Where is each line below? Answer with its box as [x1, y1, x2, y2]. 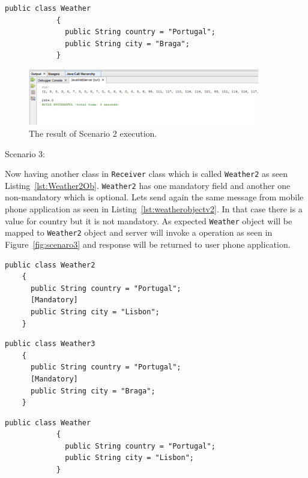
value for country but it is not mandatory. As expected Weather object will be [5, 214, 292, 227]
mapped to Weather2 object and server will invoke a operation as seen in [5, 226, 273, 239]
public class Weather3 [5, 339, 95, 348]
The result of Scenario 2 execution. [29, 127, 157, 139]
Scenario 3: [5, 147, 45, 160]
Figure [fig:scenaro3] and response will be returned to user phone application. [5, 238, 291, 250]
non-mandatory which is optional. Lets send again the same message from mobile [5, 191, 304, 203]
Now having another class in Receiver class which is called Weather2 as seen [5, 167, 288, 180]
